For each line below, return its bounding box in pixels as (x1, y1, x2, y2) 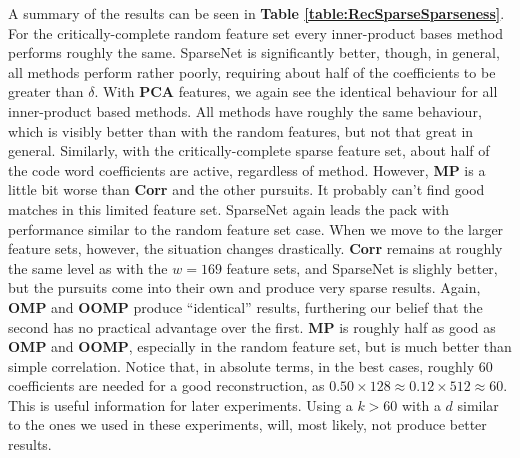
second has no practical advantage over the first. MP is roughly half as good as (8, 316, 496, 337)
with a (402, 394, 441, 415)
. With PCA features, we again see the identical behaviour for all (94, 81, 498, 102)
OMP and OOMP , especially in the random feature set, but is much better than (8, 336, 512, 357)
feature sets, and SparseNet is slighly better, (226, 257, 498, 278)
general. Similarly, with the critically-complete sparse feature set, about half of (8, 140, 490, 161)
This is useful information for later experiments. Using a (8, 394, 353, 415)
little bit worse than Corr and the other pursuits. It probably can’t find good (8, 179, 485, 200)
